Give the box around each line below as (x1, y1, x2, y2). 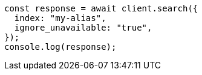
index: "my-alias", (14, 13, 106, 23)
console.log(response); (4, 42, 117, 52)
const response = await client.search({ (4, 4, 198, 13)
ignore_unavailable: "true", (14, 23, 152, 32)
